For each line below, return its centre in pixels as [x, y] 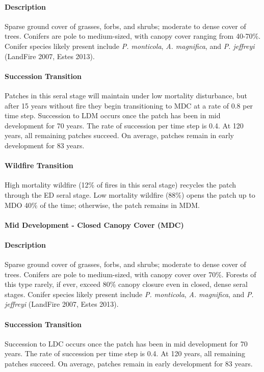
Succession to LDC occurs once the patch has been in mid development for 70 [126, 343]
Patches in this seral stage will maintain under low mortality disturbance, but [126, 95]
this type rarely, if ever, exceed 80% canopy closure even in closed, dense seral [126, 284]
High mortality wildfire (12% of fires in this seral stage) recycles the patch [120, 185]
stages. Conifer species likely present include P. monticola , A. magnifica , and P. [129, 294]
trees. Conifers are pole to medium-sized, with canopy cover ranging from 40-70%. [133, 36]
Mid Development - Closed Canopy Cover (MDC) [94, 224]
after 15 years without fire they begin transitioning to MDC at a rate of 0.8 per [129, 105]
